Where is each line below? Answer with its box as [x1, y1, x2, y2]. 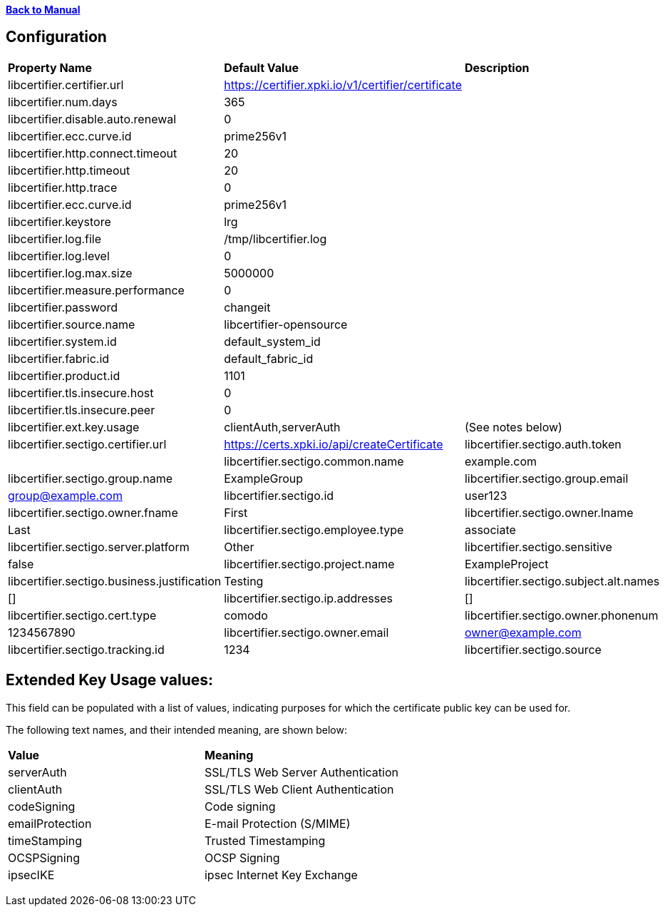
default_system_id [224, 334, 321, 349]
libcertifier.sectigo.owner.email [224, 625, 389, 640]
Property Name [8, 60, 92, 75]
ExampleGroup [224, 471, 304, 486]
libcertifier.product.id [8, 368, 120, 383]
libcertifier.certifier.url [8, 77, 124, 92]
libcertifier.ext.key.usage [8, 419, 140, 434]
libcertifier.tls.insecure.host [8, 385, 154, 400]
